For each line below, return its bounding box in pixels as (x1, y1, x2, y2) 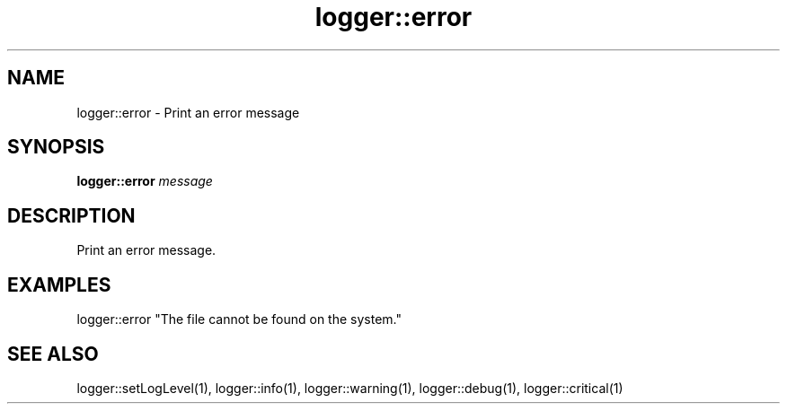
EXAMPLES (7, 273, 111, 296)
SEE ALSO (7, 342, 99, 365)
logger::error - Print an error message (76, 104, 300, 120)
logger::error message (76, 173, 213, 189)
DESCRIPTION (7, 204, 136, 227)
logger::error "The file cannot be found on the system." (76, 311, 402, 328)
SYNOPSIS (7, 136, 105, 159)
